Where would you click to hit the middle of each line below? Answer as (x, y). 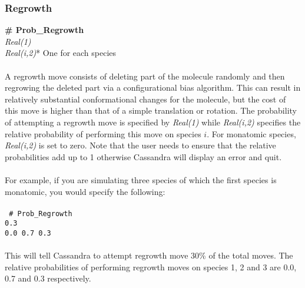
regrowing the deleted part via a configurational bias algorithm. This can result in (153, 87)
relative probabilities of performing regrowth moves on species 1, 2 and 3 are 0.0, (151, 267)
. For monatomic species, (251, 133)
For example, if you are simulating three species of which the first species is (141, 179)
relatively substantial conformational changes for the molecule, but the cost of (145, 99)
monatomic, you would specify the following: (85, 191)
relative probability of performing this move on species (103, 133)
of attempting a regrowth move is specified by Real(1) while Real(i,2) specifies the (153, 122)
